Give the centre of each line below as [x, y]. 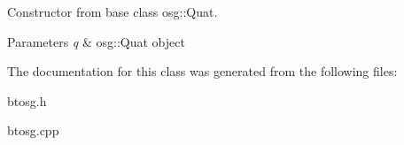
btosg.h [27, 100]
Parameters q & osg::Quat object [96, 41]
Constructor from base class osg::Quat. [113, 11]
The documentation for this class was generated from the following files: [202, 71]
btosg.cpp [33, 130]
